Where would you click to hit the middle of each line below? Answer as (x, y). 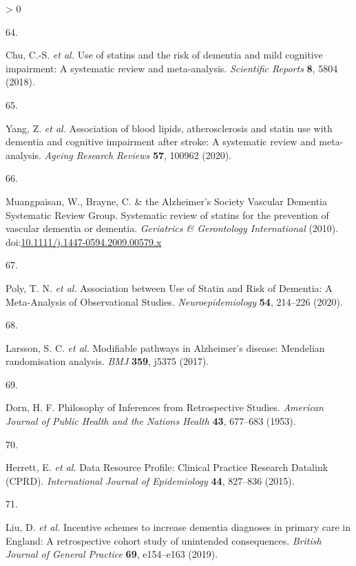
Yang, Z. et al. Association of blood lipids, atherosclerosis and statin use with (169, 128)
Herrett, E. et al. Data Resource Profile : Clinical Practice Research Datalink (167, 467)
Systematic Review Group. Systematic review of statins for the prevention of (167, 214)
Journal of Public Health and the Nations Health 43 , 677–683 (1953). (151, 421)
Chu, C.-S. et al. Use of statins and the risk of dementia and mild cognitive (164, 55)
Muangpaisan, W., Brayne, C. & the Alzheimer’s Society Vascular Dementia (167, 201)
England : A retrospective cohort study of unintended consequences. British (164, 540)
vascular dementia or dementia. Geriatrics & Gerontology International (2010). (172, 228)
